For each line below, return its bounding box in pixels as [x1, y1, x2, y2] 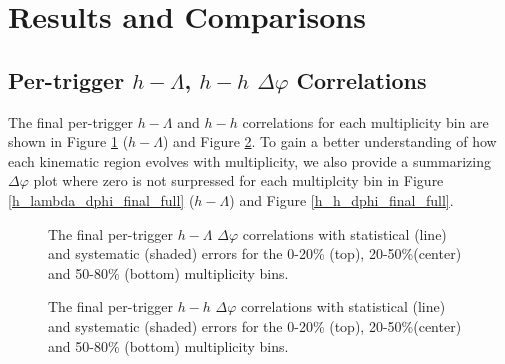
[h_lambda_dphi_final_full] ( [8, 189, 195, 210]
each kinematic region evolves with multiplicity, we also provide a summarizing [8, 150, 491, 171]
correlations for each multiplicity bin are [242, 111, 489, 132]
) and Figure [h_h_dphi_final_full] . [229, 189, 454, 210]
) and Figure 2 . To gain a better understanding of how [163, 131, 497, 152]
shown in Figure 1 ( [8, 131, 129, 152]
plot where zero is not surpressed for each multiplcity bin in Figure [33, 170, 444, 191]
